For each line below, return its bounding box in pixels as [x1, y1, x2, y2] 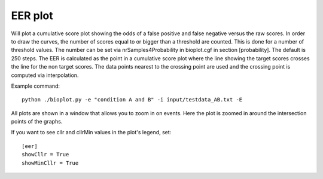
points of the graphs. [11, 118, 63, 125]
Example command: [11, 82, 60, 89]
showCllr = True [22, 151, 69, 158]
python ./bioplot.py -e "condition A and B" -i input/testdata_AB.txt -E [22, 96, 243, 103]
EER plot [11, 9, 53, 22]
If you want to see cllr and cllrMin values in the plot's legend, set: [11, 129, 172, 136]
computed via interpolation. [11, 72, 79, 79]
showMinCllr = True [22, 159, 79, 166]
